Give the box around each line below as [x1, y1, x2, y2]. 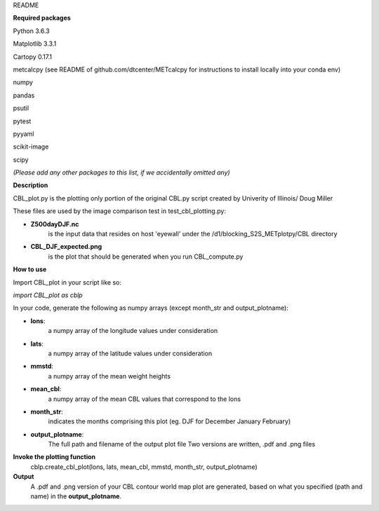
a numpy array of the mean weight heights [48, 372, 171, 380]
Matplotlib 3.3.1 [13, 39, 57, 48]
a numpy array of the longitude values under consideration [48, 327, 218, 335]
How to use [13, 265, 47, 273]
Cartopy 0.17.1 [13, 53, 53, 61]
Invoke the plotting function [13, 453, 96, 461]
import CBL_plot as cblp [13, 291, 84, 299]
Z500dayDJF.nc [30, 219, 79, 228]
